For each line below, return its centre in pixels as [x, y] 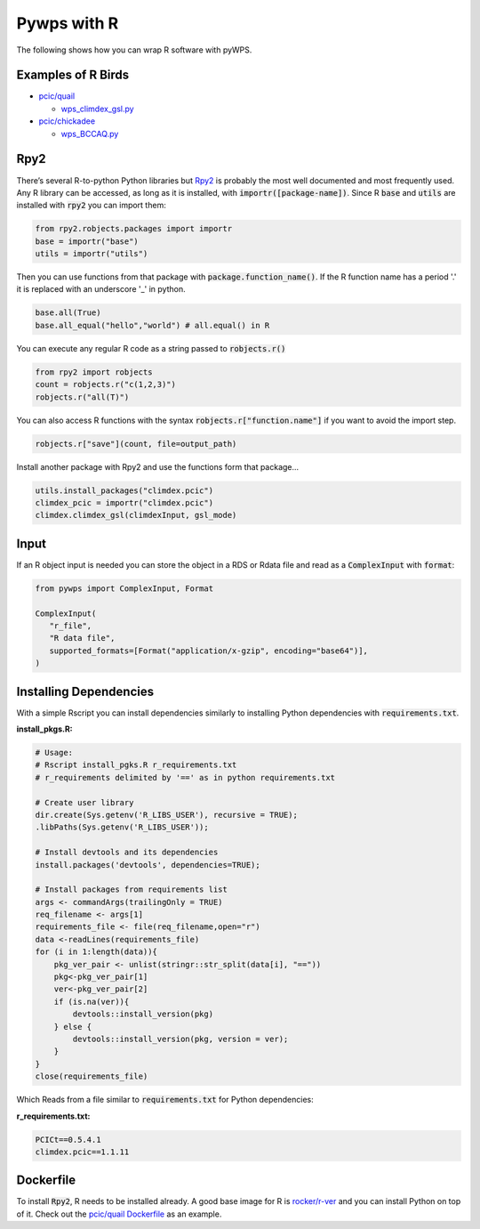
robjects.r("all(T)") [82, 397]
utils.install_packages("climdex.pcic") [124, 490]
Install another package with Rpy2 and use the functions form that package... [158, 466]
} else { [73, 1027]
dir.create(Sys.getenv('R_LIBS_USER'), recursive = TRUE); [166, 815]
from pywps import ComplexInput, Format [124, 588]
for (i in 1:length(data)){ [96, 952]
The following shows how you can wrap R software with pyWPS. [134, 50]
